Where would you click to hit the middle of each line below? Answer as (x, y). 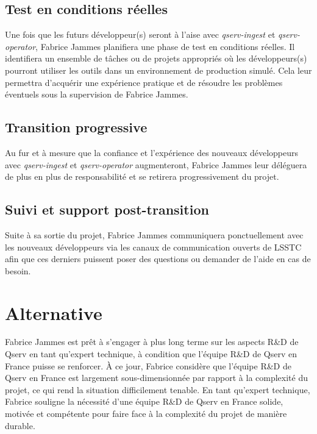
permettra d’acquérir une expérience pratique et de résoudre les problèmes (144, 82)
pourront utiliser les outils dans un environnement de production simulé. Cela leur (158, 70)
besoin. (18, 270)
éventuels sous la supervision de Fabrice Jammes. (97, 94)
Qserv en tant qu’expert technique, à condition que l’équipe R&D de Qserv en (151, 354)
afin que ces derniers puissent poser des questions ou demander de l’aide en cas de (158, 259)
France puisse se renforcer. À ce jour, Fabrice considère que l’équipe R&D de (148, 365)
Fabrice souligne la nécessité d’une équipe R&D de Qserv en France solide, (144, 401)
